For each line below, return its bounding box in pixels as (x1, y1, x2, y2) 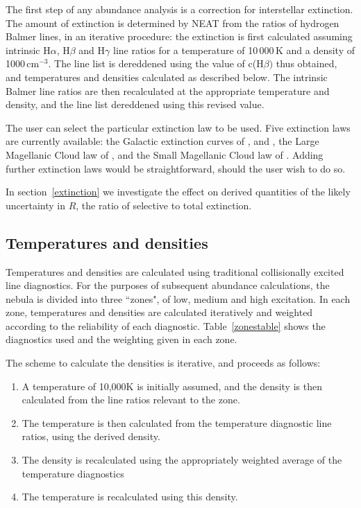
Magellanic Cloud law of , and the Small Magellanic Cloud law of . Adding (6, 147, 324, 161)
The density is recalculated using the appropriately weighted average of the (22, 453, 342, 467)
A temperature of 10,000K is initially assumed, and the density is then (22, 378, 322, 393)
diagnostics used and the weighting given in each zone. (6, 332, 237, 347)
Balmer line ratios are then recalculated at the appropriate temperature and (6, 83, 330, 98)
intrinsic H (6, 42, 51, 57)
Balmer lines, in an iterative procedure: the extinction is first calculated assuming (6, 29, 353, 44)
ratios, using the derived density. (22, 429, 160, 444)
